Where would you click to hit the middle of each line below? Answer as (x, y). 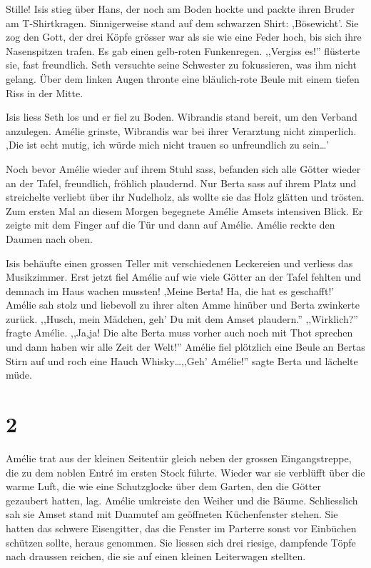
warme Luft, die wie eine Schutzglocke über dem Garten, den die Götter (163, 486)
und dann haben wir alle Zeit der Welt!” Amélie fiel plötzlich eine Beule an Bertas (185, 347)
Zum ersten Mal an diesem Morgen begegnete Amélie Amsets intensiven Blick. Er (184, 210)
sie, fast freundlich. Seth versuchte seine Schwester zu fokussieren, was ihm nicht (181, 65)
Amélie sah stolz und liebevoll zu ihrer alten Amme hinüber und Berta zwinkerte (183, 305)
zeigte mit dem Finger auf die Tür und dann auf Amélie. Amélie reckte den (171, 225)
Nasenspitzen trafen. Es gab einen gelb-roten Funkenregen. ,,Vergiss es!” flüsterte (183, 50)
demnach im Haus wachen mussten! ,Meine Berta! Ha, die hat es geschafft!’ (170, 290)
